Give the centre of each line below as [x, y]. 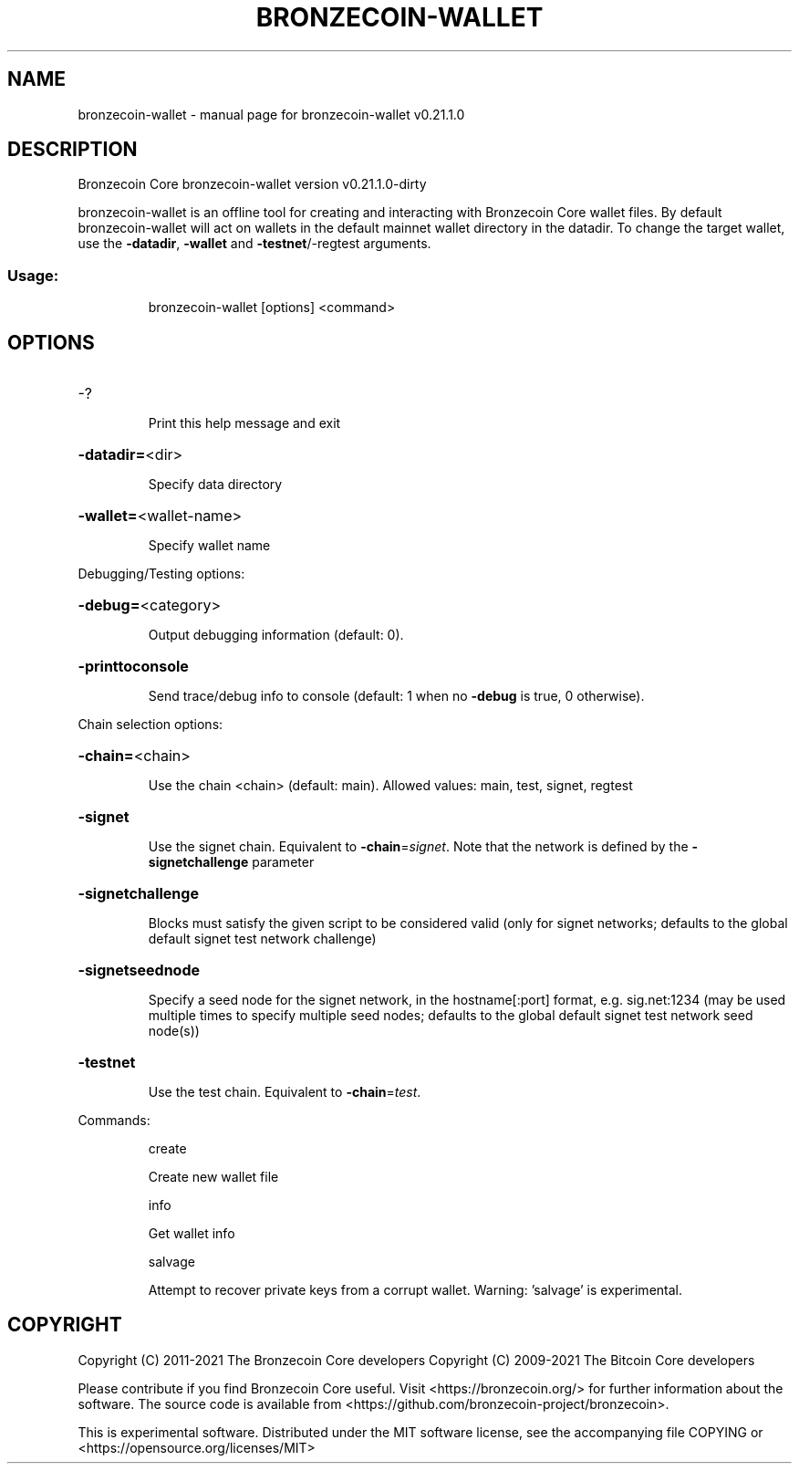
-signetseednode [139, 970]
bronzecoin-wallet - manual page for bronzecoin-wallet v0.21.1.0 [271, 114]
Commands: [114, 1121]
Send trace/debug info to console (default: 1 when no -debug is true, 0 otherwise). [396, 696]
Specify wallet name [209, 546]
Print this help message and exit [244, 423]
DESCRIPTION [73, 150]
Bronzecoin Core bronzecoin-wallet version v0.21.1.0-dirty [252, 184]
